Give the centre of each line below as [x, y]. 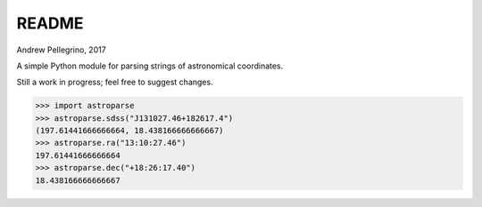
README [50, 23]
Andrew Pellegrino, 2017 [61, 50]
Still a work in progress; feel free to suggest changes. [115, 82]
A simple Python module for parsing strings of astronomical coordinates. [150, 66]
